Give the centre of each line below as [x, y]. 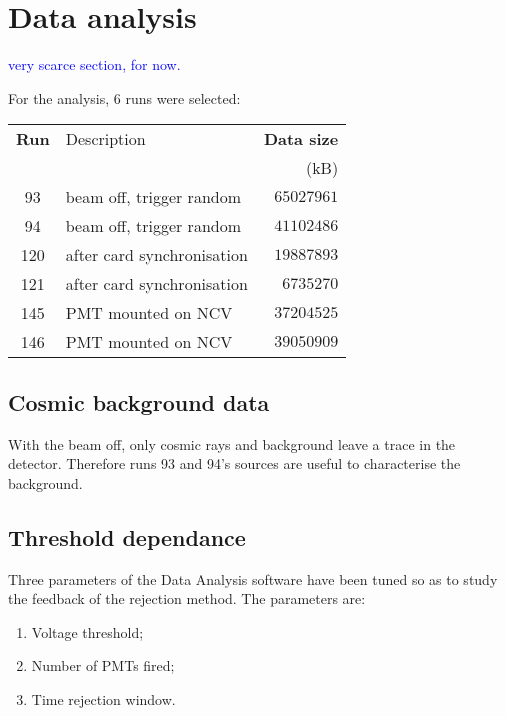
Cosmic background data [139, 401]
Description [105, 139]
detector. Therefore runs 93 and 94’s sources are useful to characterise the [234, 463]
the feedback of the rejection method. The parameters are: [187, 598]
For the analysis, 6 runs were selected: [124, 97]
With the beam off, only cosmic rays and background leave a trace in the [232, 443]
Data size [301, 139]
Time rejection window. [103, 698]
